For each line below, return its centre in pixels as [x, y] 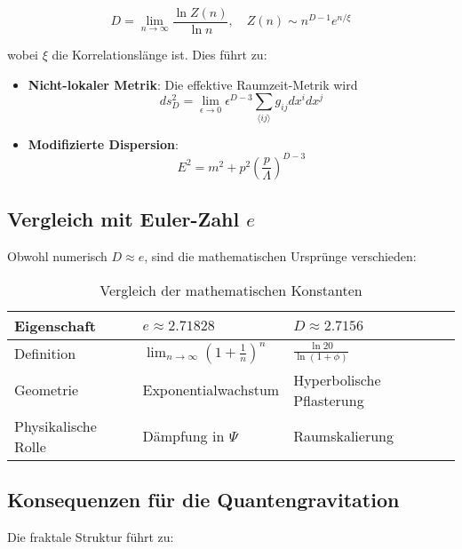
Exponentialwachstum [211, 390]
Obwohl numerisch [57, 255]
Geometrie [47, 390]
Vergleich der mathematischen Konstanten [231, 290]
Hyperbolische [337, 379]
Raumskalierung [343, 436]
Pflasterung [329, 400]
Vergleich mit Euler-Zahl [123, 219]
